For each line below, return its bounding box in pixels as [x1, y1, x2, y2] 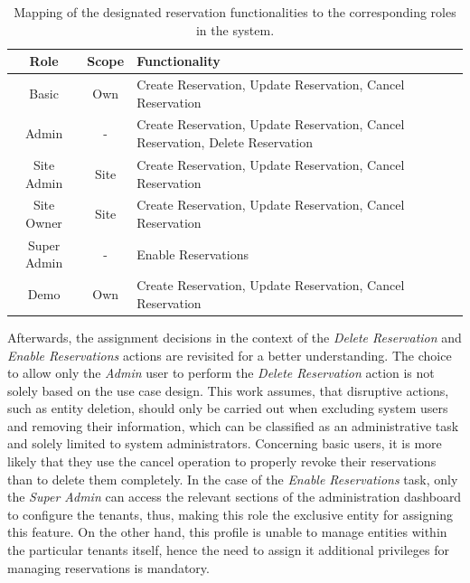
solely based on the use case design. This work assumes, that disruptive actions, [7, 381, 449, 400]
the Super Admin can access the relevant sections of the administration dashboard [7, 487, 462, 506]
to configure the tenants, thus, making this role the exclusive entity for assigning [7, 504, 453, 523]
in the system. [195, 20, 275, 39]
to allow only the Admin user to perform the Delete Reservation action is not [7, 363, 435, 382]
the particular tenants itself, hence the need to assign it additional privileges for [7, 541, 450, 559]
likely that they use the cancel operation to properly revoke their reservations [7, 452, 437, 471]
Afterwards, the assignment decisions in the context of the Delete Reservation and [7, 327, 462, 346]
